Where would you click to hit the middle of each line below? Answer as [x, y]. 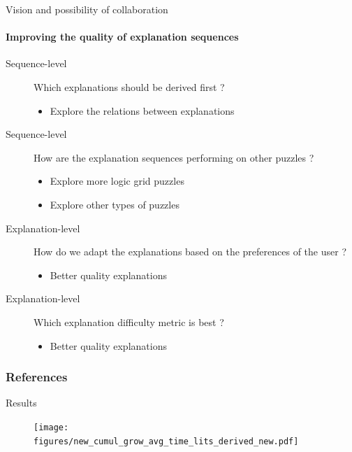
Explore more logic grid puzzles [117, 181]
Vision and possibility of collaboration [87, 9]
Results [21, 403]
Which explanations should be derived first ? [129, 86]
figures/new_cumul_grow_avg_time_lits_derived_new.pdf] [166, 441]
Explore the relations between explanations [142, 110]
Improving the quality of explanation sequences [122, 37]
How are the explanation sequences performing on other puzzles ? [174, 157]
